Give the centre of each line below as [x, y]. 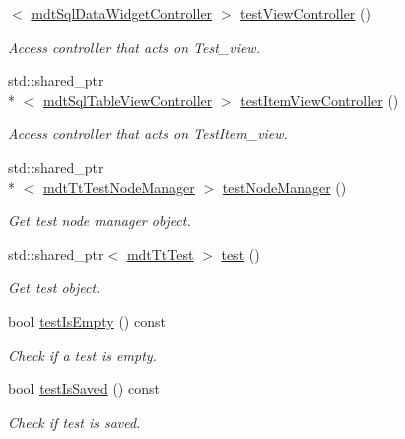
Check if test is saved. [74, 421]
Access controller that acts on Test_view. [134, 46]
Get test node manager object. [99, 220]
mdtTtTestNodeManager [119, 186]
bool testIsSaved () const [84, 388]
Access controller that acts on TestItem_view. [148, 133]
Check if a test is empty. [82, 354]
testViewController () [305, 13]
